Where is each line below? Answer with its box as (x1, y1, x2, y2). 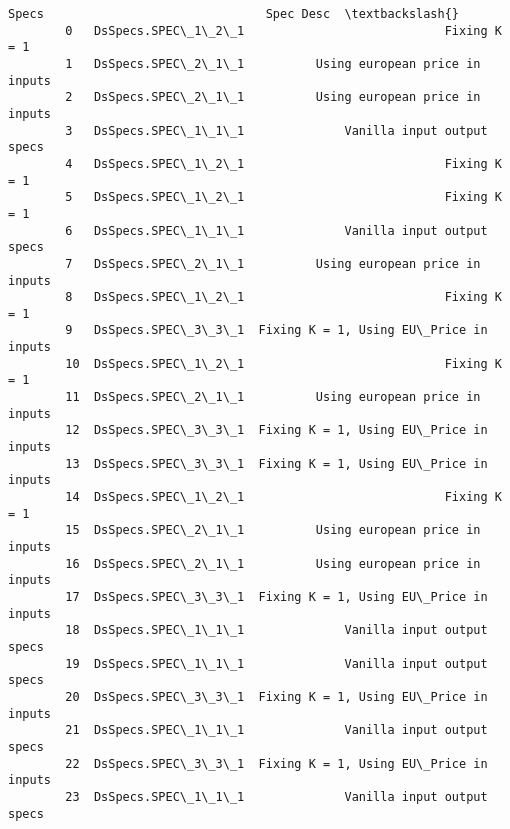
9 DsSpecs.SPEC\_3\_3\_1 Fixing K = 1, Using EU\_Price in (65, 323, 488, 338)
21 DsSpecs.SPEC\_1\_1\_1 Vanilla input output (65, 723, 488, 738)
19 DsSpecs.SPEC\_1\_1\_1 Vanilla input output (65, 656, 488, 671)
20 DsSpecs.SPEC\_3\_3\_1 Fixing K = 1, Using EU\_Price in (65, 689, 488, 704)
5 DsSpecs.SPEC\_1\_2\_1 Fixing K (65, 190, 502, 205)
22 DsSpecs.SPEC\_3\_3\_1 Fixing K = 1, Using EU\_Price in (65, 756, 488, 771)
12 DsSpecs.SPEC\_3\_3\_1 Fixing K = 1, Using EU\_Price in (65, 423, 488, 438)
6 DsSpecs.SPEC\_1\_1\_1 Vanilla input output (65, 223, 488, 238)
